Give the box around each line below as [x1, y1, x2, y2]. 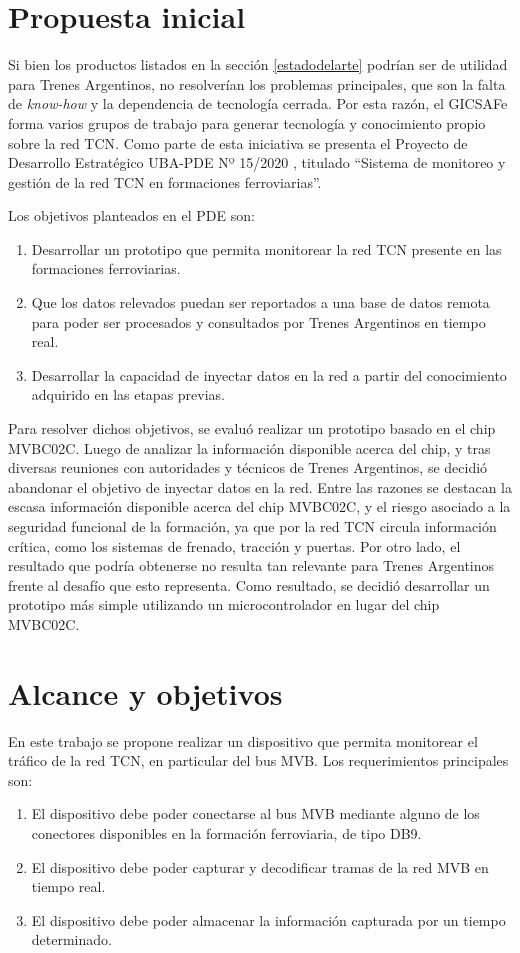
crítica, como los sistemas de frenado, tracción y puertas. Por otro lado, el [8, 535, 461, 556]
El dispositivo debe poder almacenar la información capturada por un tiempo [31, 909, 506, 930]
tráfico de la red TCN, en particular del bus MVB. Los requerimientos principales [8, 750, 509, 771]
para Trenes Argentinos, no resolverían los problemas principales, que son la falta [8, 73, 506, 94]
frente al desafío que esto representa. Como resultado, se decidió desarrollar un [8, 574, 490, 595]
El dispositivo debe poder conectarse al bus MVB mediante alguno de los [31, 803, 480, 824]
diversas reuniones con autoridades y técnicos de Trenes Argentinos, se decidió [8, 457, 488, 478]
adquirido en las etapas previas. [31, 384, 226, 405]
